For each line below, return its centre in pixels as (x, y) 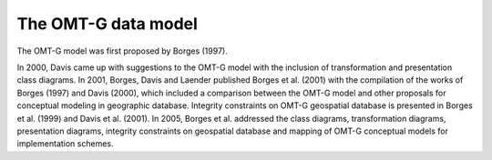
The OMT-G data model (107, 24)
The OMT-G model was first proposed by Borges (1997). (122, 51)
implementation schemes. (65, 144)
